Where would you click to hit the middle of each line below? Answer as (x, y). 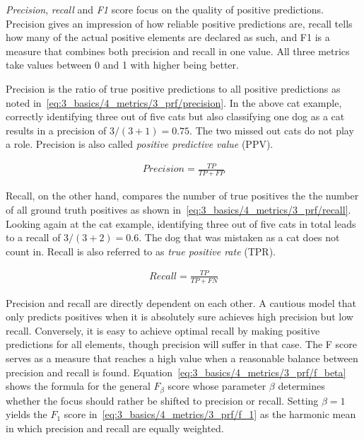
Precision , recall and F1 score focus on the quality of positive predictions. (165, 9)
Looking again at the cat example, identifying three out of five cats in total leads (181, 223)
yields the (27, 414)
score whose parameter (217, 386)
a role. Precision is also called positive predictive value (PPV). (140, 144)
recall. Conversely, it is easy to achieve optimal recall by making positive (163, 330)
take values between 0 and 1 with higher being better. (122, 65)
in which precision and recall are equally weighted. (115, 428)
